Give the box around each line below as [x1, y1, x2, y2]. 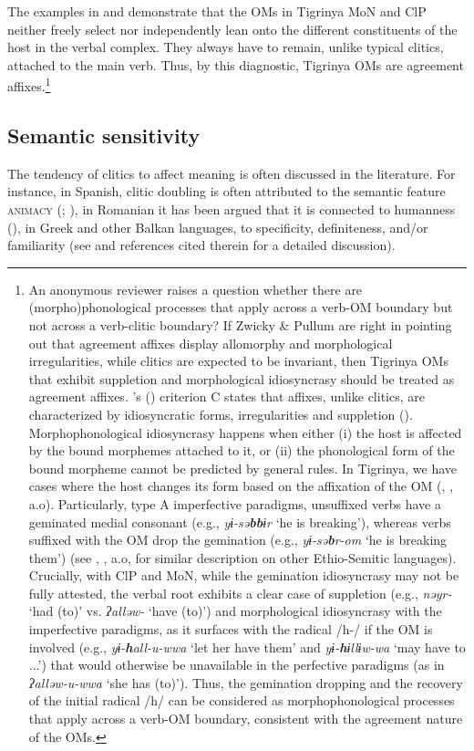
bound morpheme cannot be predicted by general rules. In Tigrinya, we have [28, 458, 458, 477]
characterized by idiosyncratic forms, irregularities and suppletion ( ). [28, 404, 413, 423]
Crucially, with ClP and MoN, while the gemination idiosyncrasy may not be [28, 566, 459, 585]
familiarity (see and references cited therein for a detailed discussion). [7, 235, 396, 255]
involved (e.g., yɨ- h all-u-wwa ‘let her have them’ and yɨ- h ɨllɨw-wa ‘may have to [28, 637, 466, 656]
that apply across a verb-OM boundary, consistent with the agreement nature [28, 709, 463, 728]
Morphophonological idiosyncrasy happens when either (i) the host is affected [28, 422, 462, 442]
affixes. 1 [7, 74, 51, 96]
